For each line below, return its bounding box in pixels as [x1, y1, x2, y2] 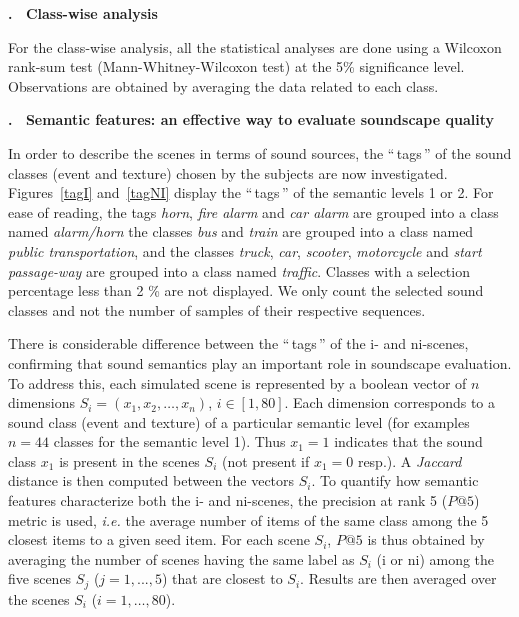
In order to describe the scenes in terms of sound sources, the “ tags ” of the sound [8, 142, 512, 163]
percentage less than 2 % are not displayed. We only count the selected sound [8, 280, 484, 301]
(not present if [221, 450, 310, 471]
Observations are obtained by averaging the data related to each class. [8, 75, 439, 96]
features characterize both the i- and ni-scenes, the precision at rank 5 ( [8, 490, 448, 511]
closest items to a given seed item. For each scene [8, 529, 310, 550]
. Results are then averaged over [300, 568, 497, 589]
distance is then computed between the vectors [8, 470, 295, 491]
